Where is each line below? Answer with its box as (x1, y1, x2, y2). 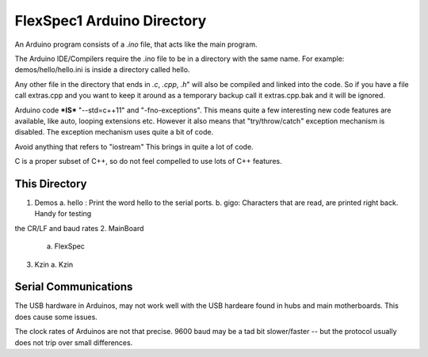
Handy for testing (34, 209, 92, 218)
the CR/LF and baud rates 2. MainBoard (14, 223, 144, 233)
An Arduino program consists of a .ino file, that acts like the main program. (14, 40, 258, 49)
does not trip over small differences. (14, 337, 133, 348)
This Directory (14, 177, 87, 190)
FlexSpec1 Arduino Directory (14, 12, 207, 29)
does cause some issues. (14, 312, 98, 321)
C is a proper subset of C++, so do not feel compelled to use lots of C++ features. (14, 157, 282, 166)
